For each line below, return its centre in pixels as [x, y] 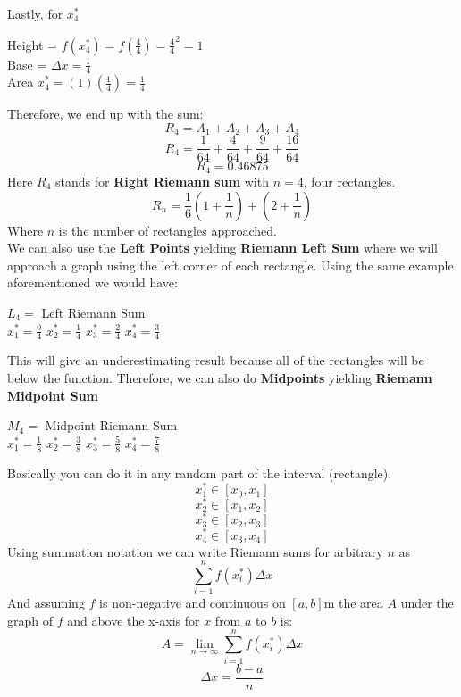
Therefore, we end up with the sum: [105, 114]
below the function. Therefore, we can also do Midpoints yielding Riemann [220, 377]
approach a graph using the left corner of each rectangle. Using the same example [230, 265]
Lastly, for [35, 13]
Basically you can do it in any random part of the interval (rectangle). [200, 473]
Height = [32, 44]
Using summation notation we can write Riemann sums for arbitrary [195, 551]
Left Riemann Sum [93, 312]
